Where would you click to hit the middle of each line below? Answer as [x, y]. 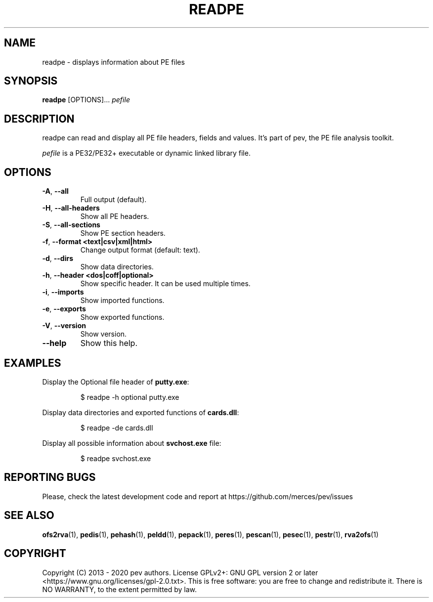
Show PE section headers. [123, 233]
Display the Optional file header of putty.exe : [116, 382]
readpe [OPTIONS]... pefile [86, 100]
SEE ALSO [29, 516]
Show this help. [109, 343]
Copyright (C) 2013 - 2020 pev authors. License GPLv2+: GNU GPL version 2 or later [180, 572]
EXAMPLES [33, 363]
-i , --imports [63, 292]
